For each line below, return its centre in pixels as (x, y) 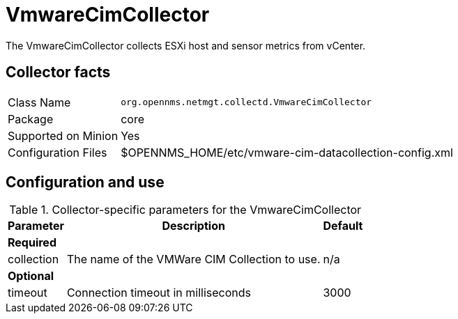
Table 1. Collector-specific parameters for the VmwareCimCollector (185, 210)
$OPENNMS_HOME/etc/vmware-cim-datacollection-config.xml (287, 152)
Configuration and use (85, 182)
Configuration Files (58, 152)
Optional (31, 276)
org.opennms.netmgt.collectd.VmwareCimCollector (246, 102)
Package (31, 119)
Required (32, 243)
